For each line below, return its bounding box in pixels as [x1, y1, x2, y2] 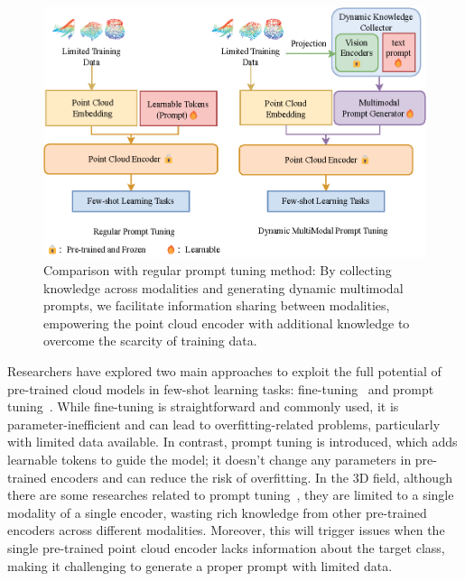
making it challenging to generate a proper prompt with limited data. [7, 556, 393, 575]
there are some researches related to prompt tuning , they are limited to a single [7, 485, 454, 504]
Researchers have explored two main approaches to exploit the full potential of [7, 362, 442, 380]
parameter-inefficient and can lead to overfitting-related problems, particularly [7, 414, 441, 433]
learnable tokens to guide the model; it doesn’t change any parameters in [7, 449, 412, 468]
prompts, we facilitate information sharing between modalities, [43, 296, 390, 315]
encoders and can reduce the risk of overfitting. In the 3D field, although [51, 467, 452, 486]
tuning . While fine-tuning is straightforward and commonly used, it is [7, 397, 399, 416]
